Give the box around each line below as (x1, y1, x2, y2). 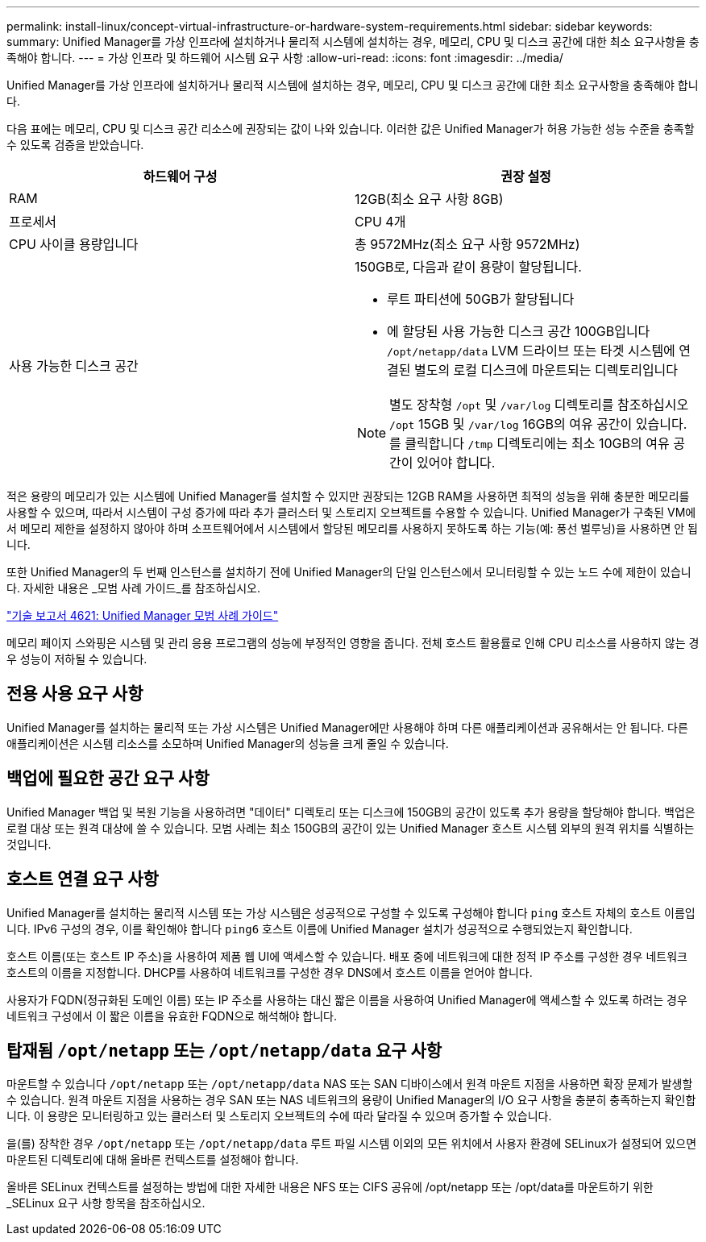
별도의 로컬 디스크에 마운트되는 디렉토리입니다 (413, 362, 679, 378)
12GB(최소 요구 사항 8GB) (355, 191, 504, 207)
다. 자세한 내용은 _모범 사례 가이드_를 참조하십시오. (6, 581, 260, 595)
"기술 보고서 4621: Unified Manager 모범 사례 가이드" (6, 609, 279, 622)
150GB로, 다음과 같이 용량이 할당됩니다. (355, 259, 582, 275)
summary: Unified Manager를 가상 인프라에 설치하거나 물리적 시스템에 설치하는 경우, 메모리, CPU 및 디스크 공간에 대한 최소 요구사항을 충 (6, 35, 700, 48)
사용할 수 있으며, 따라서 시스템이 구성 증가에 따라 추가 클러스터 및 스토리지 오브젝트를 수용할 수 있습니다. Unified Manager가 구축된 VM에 (6, 505, 696, 519)
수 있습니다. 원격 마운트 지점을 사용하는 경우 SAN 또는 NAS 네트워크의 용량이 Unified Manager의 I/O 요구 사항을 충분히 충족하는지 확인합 (6, 1093, 696, 1107)
